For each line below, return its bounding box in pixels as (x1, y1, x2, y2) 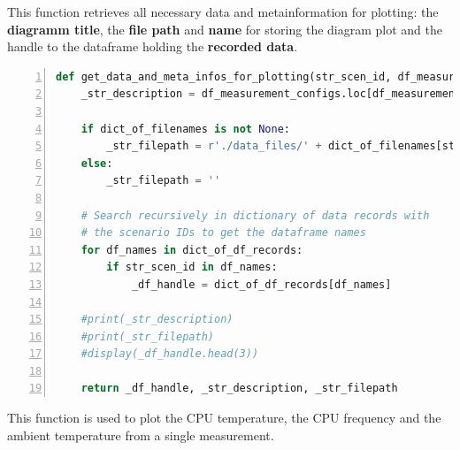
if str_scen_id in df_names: (106, 261, 278, 274)
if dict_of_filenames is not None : (80, 122, 290, 135)
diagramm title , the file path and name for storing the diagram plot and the (7, 19, 442, 38)
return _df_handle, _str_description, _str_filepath (80, 382, 398, 395)
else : (80, 156, 113, 170)
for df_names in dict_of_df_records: (80, 243, 303, 256)
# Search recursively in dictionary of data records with (80, 209, 430, 222)
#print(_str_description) (80, 313, 234, 326)
